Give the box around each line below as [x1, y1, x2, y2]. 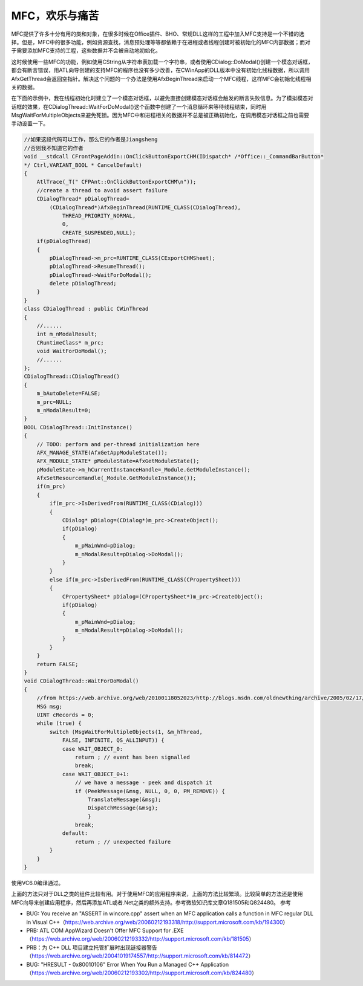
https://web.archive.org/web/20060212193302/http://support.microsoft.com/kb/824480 [31, 969, 252, 976]
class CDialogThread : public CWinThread [24, 305, 149, 313]
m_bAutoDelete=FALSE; [36, 390, 101, 397]
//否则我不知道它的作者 [24, 144, 84, 151]
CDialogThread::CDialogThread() [24, 373, 120, 380]
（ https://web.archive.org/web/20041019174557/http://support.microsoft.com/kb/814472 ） [26, 952, 254, 959]
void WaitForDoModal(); [36, 348, 107, 355]
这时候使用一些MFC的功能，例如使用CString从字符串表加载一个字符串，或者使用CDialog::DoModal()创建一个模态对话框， [11, 58, 314, 65]
